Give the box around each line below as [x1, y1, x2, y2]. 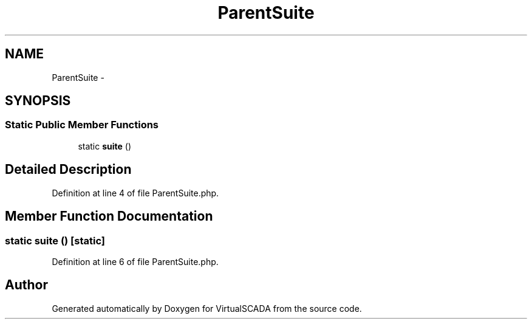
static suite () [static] [5, 234, 105, 247]
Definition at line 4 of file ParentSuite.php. [52, 187, 219, 198]
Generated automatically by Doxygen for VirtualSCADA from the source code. [52, 303, 362, 314]
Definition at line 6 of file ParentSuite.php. [52, 256, 219, 267]
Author [5, 277, 48, 293]
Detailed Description [5, 162, 132, 178]
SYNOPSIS [5, 93, 71, 109]
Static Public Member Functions [5, 119, 159, 131]
